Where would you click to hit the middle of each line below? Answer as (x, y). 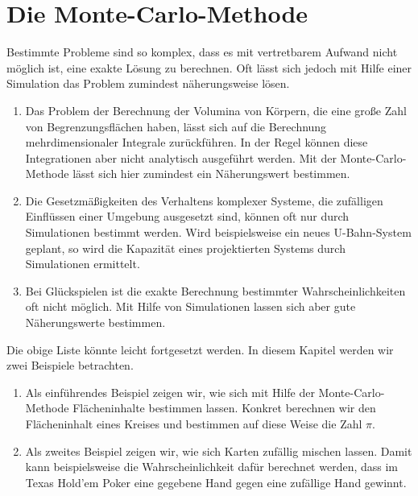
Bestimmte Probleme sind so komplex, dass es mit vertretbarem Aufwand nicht (202, 52)
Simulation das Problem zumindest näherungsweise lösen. (148, 83)
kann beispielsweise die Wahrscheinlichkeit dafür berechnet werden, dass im (212, 467)
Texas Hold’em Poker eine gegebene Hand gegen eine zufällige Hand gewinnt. (216, 482)
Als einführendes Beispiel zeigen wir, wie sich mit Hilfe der (170, 392)
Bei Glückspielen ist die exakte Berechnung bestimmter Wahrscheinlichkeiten (215, 290)
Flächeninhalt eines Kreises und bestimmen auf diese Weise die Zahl (194, 424)
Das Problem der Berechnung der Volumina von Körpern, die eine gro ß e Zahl (216, 110)
